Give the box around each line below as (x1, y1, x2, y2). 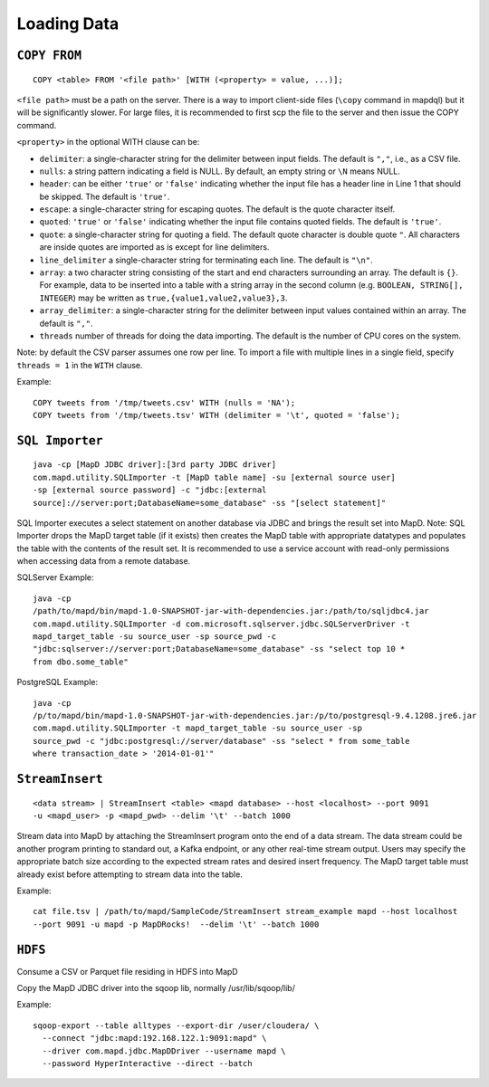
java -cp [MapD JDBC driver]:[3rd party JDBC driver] (33, 460, 276, 470)
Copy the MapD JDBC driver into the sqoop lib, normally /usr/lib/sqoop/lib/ (16, 982, 296, 993)
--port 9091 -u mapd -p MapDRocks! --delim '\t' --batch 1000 (33, 919, 320, 930)
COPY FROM (16, 48, 81, 62)
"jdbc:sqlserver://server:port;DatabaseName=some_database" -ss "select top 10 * (33, 644, 406, 654)
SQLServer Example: (16, 572, 94, 583)
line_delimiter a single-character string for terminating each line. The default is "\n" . (39, 254, 373, 265)
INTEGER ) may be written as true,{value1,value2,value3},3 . (39, 292, 288, 303)
